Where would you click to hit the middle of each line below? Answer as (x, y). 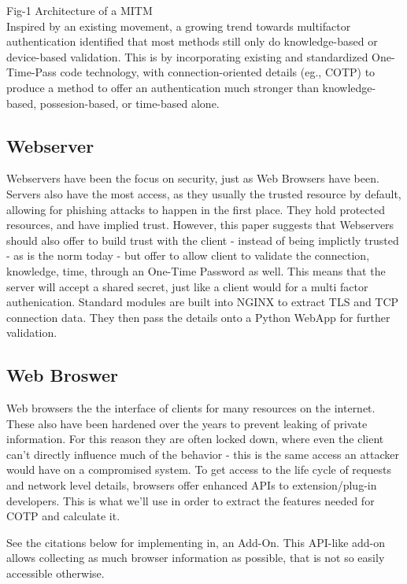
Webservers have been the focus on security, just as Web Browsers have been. (193, 178)
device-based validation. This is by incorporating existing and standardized (187, 56)
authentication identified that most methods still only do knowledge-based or (192, 41)
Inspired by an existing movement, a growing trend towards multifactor (179, 26)
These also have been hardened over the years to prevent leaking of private (187, 423)
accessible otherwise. (55, 573)
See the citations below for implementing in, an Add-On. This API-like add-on (196, 542)
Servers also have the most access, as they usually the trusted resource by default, (204, 193)
